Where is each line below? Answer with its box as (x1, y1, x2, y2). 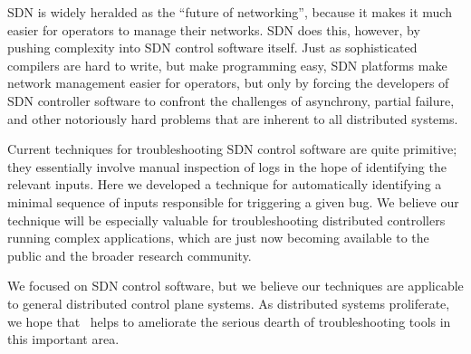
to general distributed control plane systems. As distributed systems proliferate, (7, 293, 450, 312)
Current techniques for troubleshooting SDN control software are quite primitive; (7, 139, 457, 158)
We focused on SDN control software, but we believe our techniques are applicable (7, 276, 464, 295)
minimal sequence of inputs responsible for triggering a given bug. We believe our (7, 192, 459, 211)
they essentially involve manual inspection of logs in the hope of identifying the (7, 157, 447, 176)
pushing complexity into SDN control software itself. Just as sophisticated (7, 38, 418, 57)
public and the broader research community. (7, 245, 252, 264)
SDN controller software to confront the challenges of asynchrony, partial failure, (7, 91, 455, 110)
